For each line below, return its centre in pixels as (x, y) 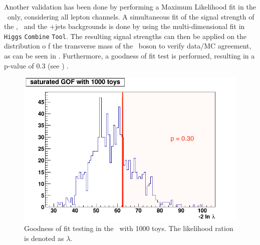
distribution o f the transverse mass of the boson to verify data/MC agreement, (128, 46)
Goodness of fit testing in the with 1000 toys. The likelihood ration (129, 228)
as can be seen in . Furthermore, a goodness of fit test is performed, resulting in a (129, 56)
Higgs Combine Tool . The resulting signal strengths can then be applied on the (125, 36)
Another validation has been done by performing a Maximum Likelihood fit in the (130, 6)
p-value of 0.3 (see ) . (37, 65)
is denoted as (44, 238)
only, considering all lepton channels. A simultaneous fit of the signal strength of (131, 16)
